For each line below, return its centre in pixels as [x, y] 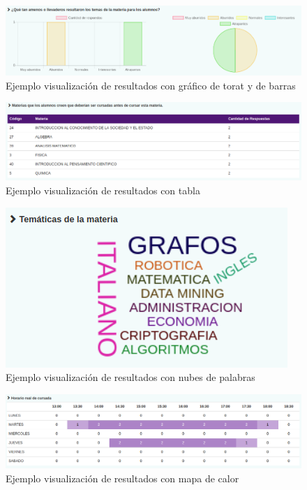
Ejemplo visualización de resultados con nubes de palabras [130, 377]
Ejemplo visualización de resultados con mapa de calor [122, 478]
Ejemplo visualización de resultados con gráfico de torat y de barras [151, 85]
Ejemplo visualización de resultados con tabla [103, 190]
